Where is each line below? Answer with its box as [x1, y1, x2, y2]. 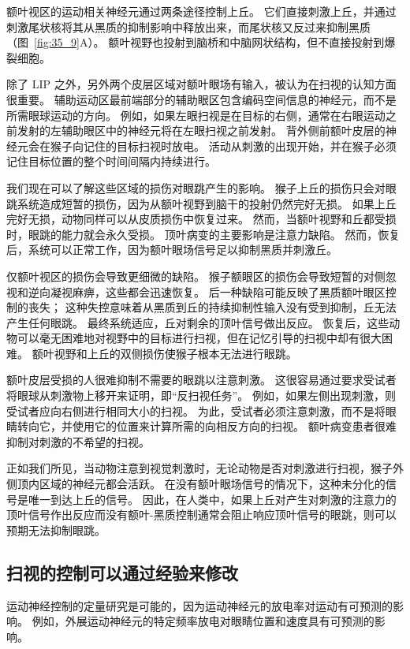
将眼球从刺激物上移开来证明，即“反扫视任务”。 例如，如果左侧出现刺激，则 [6, 387, 396, 404]
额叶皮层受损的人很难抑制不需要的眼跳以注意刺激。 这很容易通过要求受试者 [6, 371, 397, 388]
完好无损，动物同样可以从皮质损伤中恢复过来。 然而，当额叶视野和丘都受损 [6, 211, 397, 227]
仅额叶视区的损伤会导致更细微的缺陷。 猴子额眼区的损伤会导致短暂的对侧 [6, 267, 386, 284]
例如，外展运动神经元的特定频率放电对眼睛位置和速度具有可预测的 [32, 613, 375, 629]
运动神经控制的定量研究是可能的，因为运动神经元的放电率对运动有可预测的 [6, 597, 393, 614]
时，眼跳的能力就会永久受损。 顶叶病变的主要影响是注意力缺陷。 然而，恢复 [6, 226, 401, 242]
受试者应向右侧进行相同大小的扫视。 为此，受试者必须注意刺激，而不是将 [6, 402, 386, 419]
